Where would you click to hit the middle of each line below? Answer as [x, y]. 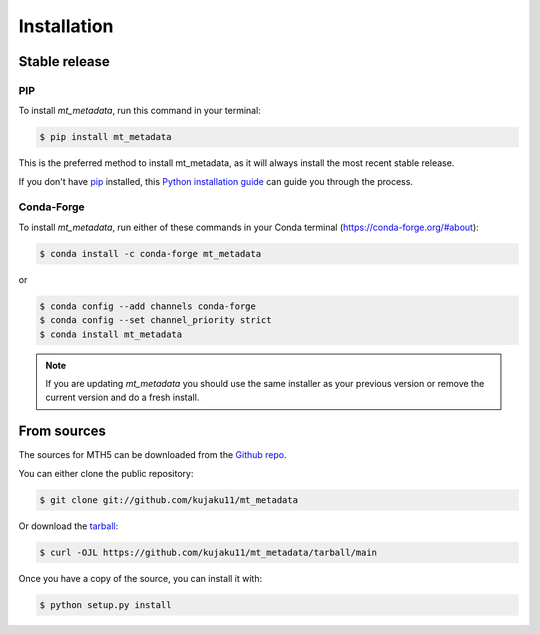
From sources [62, 431]
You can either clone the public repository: [106, 473]
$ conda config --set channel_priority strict [155, 320]
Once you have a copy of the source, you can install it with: [140, 578]
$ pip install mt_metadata [105, 137]
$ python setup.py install [105, 604]
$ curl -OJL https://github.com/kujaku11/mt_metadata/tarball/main [208, 552]
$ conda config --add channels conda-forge [148, 306]
